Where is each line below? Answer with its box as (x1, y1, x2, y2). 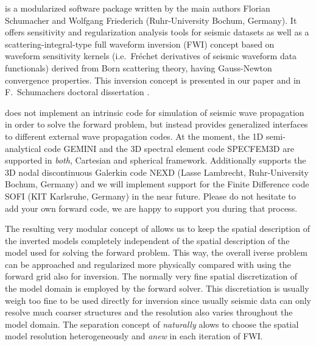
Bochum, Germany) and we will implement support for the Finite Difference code (5, 178, 309, 190)
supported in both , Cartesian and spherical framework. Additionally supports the (5, 154, 306, 167)
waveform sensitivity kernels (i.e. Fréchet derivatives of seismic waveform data (5, 49, 297, 62)
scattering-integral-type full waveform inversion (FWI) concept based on (5, 37, 275, 50)
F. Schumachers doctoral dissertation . (5, 85, 150, 98)
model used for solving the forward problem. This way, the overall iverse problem (5, 246, 307, 259)
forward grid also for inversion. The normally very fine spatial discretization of (5, 270, 298, 283)
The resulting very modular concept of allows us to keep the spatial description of (5, 222, 311, 235)
